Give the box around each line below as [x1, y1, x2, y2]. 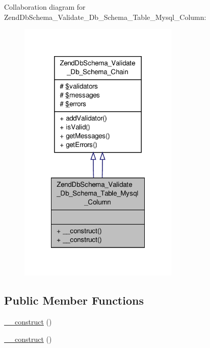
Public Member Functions [4, 292, 144, 308]
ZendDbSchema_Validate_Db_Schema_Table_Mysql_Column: [4, 11, 206, 22]
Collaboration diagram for [4, 2, 86, 12]
